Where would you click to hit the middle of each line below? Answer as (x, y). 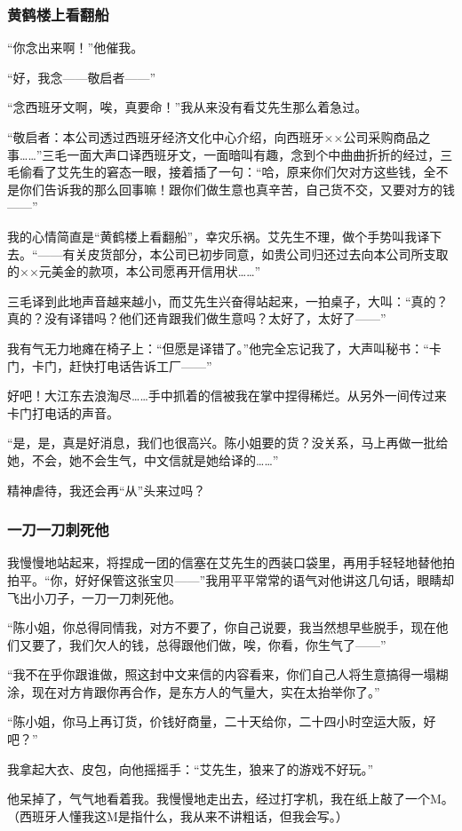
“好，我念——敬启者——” (82, 77)
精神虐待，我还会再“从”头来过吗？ (107, 490)
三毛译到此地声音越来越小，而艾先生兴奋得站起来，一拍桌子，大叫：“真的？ (228, 301)
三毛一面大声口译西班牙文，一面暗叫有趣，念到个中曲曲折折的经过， (241, 154)
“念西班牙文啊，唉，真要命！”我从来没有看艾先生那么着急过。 (187, 107)
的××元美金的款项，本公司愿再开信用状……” (134, 271)
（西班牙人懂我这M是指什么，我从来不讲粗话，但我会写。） (178, 815)
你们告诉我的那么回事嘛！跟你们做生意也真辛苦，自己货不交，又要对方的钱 (237, 189)
